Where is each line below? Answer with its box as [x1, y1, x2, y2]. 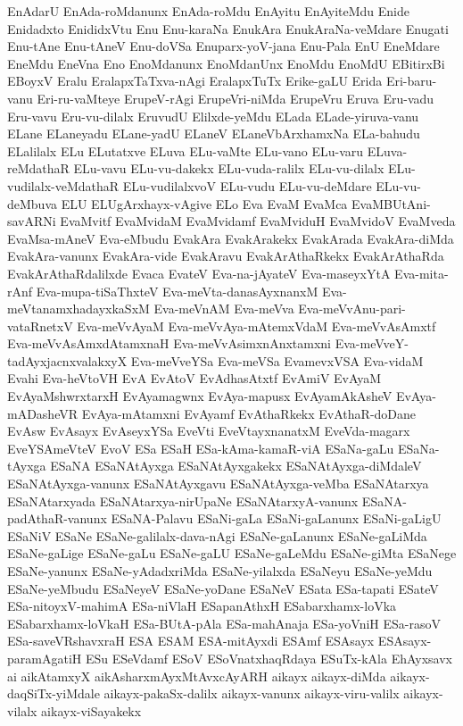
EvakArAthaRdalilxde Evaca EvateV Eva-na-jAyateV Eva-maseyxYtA [7, 263, 391, 282]
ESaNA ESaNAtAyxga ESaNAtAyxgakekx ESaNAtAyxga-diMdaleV [50, 456, 422, 475]
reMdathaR [7, 159, 70, 178]
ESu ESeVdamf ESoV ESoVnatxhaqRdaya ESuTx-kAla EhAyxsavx [85, 648, 452, 667]
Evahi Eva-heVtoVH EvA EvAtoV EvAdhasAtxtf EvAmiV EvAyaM [7, 369, 382, 388]
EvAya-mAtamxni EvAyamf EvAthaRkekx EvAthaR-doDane [81, 404, 417, 422]
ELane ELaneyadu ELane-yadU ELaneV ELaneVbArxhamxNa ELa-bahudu [7, 124, 420, 143]
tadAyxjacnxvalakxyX [7, 351, 128, 370]
